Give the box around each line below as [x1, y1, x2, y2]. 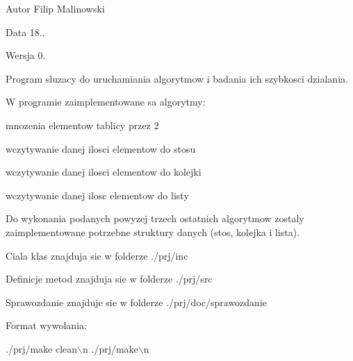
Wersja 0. [6, 48, 46, 62]
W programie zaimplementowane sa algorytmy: [6, 94, 206, 109]
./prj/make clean [6, 341, 78, 355]
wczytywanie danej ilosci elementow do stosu [6, 141, 196, 156]
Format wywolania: [6, 318, 87, 333]
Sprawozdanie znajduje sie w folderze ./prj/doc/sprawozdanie [6, 294, 267, 309]
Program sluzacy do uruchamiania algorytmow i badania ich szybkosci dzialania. [6, 71, 348, 85]
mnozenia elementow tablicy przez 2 [6, 117, 159, 132]
